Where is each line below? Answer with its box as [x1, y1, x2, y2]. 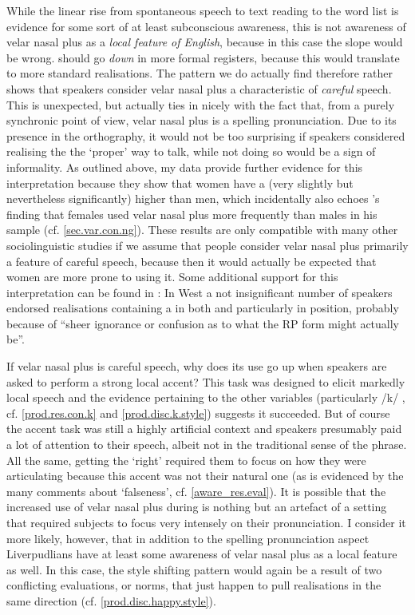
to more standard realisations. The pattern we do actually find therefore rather [6, 65, 393, 81]
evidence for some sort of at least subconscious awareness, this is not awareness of [6, 18, 406, 34]
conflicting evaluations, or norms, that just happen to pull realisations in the [6, 577, 381, 593]
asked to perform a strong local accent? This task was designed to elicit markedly [6, 373, 405, 390]
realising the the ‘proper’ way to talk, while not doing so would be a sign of [6, 143, 376, 160]
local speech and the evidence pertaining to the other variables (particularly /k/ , [6, 389, 405, 406]
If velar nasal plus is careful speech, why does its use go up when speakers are [6, 358, 387, 375]
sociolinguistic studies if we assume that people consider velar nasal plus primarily [6, 236, 409, 253]
